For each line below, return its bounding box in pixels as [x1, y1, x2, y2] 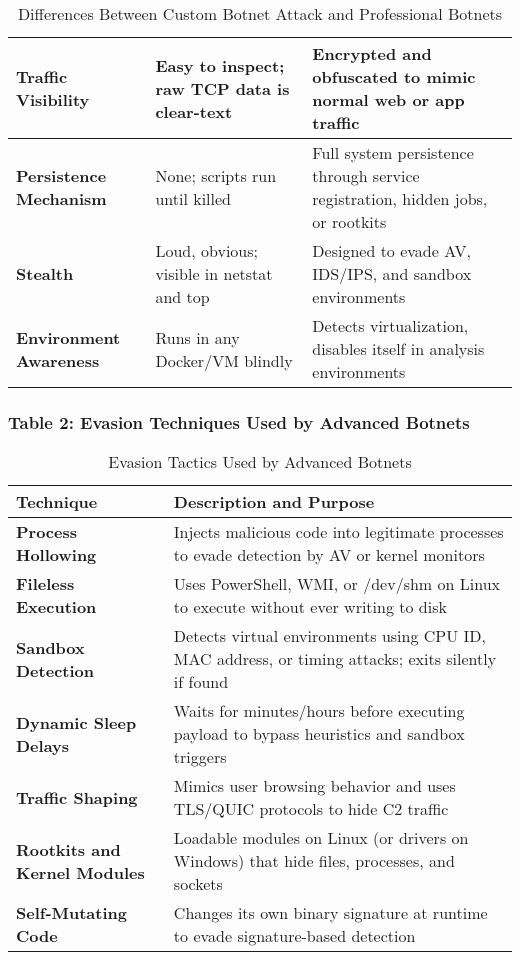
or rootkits [312, 210, 387, 233]
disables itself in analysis [312, 337, 485, 360]
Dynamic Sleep [16, 710, 137, 734]
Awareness [16, 348, 100, 372]
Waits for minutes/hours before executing [173, 699, 465, 723]
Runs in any [155, 325, 240, 349]
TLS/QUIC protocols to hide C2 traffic [173, 797, 449, 821]
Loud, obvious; [155, 239, 258, 262]
